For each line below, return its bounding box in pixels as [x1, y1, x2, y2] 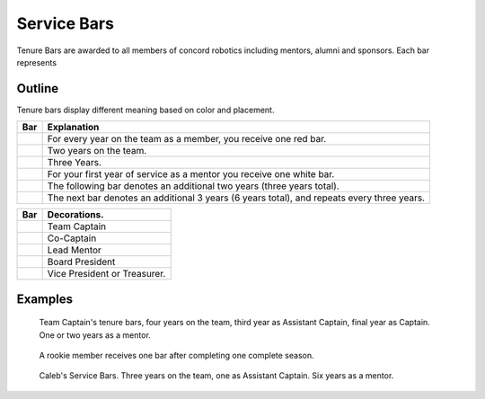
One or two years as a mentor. [39, 329, 152, 341]
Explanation [47, 121, 100, 134]
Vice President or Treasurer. [47, 268, 166, 280]
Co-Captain [47, 232, 97, 244]
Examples [16, 291, 74, 306]
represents [16, 57, 57, 67]
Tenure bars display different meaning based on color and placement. [16, 104, 275, 115]
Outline [16, 81, 58, 96]
